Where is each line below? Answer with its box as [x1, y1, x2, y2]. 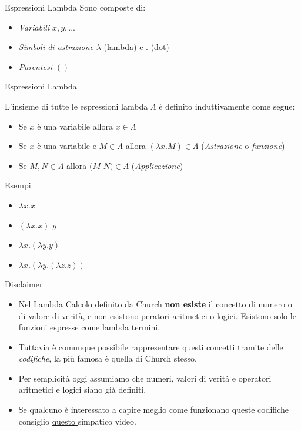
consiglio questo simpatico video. [18, 415, 136, 427]
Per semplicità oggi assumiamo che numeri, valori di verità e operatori [18, 372, 272, 384]
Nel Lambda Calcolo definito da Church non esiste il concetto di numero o [18, 297, 292, 310]
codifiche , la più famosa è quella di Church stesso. [18, 352, 197, 364]
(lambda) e [103, 41, 143, 53]
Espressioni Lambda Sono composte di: [5, 1, 146, 13]
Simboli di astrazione [18, 41, 94, 53]
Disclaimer [5, 278, 43, 290]
